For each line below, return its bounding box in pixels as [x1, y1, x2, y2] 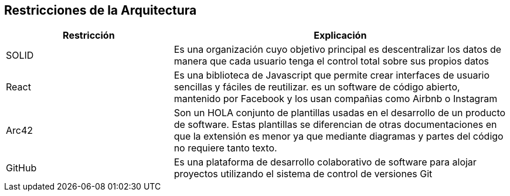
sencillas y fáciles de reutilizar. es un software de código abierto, [174, 81, 460, 93]
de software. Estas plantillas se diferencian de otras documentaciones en [174, 119, 497, 131]
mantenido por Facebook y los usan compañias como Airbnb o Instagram [174, 93, 498, 105]
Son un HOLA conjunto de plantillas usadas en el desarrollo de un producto [174, 107, 506, 119]
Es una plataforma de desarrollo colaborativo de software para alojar [174, 156, 477, 168]
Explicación [314, 29, 367, 42]
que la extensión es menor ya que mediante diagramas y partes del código [174, 130, 504, 143]
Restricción [63, 29, 115, 42]
